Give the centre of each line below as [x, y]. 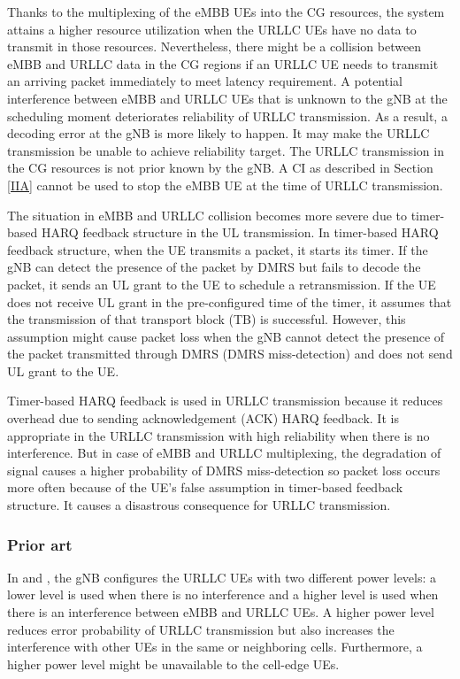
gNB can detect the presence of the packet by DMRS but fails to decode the [214, 267]
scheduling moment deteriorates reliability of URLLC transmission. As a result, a [227, 116]
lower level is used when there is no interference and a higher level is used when [223, 594]
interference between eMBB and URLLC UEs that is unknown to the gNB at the [227, 98]
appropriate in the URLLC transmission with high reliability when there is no [218, 435]
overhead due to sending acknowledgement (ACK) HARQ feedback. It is [203, 418]
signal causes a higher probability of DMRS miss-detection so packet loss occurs [224, 470]
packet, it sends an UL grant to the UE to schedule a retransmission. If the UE [222, 284]
